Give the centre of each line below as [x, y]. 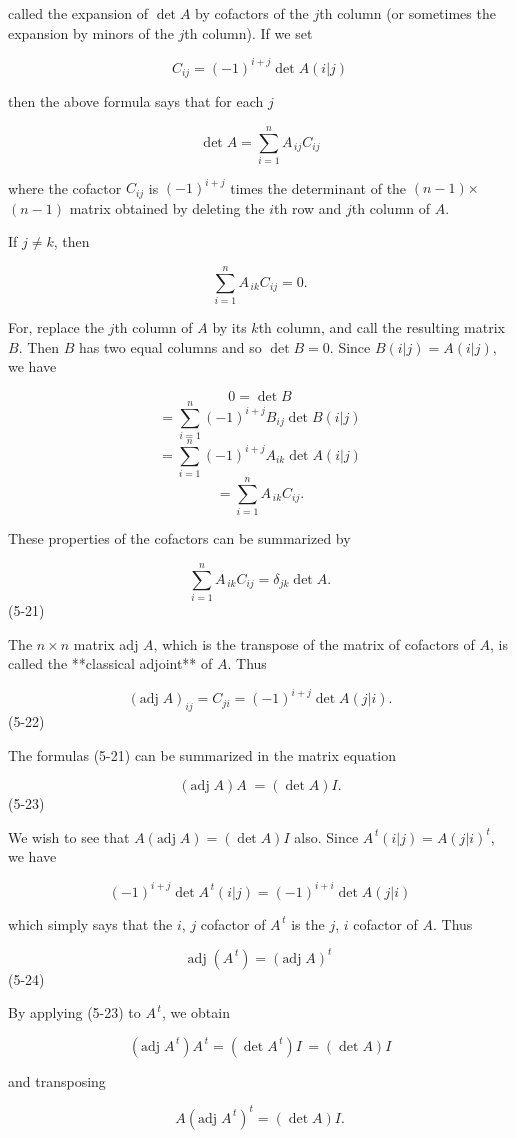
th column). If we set [248, 32]
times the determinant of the [318, 187]
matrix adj [106, 643]
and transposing [57, 1080]
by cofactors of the [252, 13]
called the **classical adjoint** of [110, 663]
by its [229, 327]
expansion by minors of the [91, 32]
